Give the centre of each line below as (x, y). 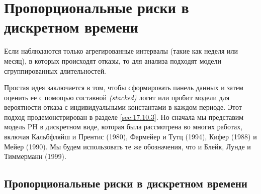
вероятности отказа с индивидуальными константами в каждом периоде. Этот (123, 107)
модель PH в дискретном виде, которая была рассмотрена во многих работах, (123, 127)
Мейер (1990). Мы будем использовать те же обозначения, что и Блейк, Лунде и (127, 146)
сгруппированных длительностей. (55, 70)
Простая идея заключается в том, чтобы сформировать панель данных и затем (124, 87)
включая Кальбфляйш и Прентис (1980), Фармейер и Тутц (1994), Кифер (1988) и (130, 137)
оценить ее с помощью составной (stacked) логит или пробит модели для (117, 97)
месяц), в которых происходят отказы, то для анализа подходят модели (113, 60)
